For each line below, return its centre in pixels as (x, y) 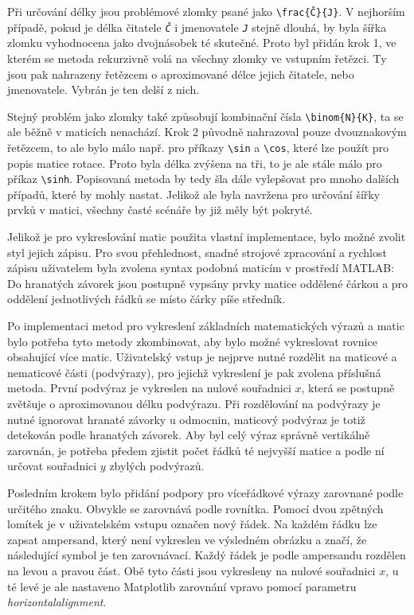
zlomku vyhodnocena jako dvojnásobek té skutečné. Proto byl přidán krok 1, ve (202, 43)
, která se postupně (348, 388)
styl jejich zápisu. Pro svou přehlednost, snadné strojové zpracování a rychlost (197, 252)
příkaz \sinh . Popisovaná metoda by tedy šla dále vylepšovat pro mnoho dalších (203, 179)
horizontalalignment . (57, 602)
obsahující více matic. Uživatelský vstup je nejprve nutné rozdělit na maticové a (202, 357)
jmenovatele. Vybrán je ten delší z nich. (103, 90)
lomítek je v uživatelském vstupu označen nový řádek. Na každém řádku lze (192, 524)
